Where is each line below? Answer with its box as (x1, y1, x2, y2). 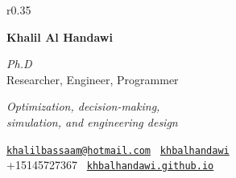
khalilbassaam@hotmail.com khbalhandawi (6, 144, 230, 156)
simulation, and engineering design (6, 113, 178, 130)
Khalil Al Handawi (6, 28, 113, 45)
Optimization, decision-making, (6, 98, 160, 115)
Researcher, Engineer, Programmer (6, 71, 179, 87)
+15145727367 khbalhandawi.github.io (6, 156, 214, 173)
